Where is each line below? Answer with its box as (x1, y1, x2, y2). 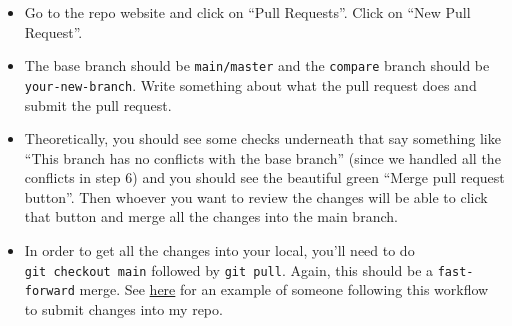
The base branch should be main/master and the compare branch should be (24, 55, 490, 76)
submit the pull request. (24, 94, 172, 115)
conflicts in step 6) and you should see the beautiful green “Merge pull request (24, 167, 505, 188)
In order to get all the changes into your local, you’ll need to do (24, 240, 415, 261)
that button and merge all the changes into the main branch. (24, 206, 398, 227)
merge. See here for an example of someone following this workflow (79, 279, 489, 300)
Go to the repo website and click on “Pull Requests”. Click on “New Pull (24, 2, 471, 22)
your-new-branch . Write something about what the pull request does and (24, 74, 477, 95)
